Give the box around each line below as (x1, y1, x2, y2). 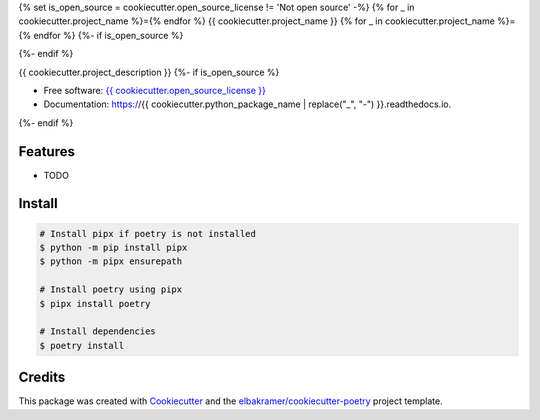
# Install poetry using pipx (39, 284, 183, 295)
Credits (18, 369, 66, 386)
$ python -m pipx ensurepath (39, 256, 183, 267)
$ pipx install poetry (39, 298, 151, 309)
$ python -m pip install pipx (39, 242, 188, 254)
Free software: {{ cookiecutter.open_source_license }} (43, 84, 267, 96)
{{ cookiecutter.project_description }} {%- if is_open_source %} (18, 66, 280, 78)
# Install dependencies (39, 326, 157, 337)
